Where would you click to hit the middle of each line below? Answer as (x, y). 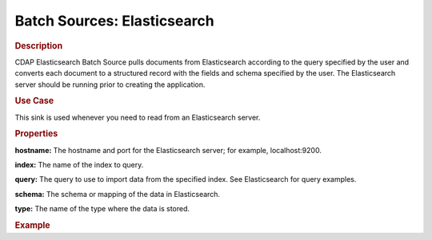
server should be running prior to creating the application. (110, 85)
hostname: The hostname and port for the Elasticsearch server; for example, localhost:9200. (168, 150)
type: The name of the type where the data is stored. (102, 209)
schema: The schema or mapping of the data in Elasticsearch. (117, 194)
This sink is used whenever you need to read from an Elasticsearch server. (138, 117)
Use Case (34, 101)
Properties (36, 134)
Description (39, 45)
